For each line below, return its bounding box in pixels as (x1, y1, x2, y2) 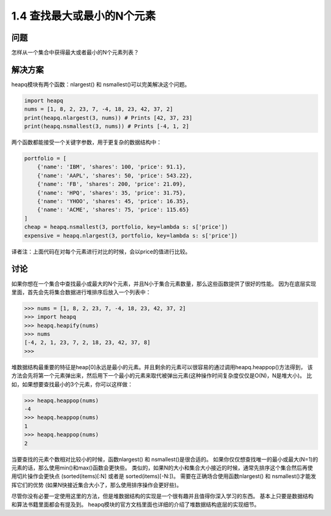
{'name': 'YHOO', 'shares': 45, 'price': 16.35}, (37, 198, 189, 205)
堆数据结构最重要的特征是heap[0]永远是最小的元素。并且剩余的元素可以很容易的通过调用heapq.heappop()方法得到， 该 (11, 363, 313, 370)
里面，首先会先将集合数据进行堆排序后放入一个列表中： (11, 288, 151, 296)
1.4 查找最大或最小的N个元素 (11, 9, 156, 23)
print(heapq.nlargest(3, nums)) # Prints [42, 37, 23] (24, 114, 192, 121)
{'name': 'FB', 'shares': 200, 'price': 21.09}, (37, 181, 186, 188)
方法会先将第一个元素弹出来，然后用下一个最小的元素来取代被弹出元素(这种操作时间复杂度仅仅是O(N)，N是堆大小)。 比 (11, 372, 313, 380)
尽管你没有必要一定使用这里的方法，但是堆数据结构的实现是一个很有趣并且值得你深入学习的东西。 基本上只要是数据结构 (11, 493, 314, 500)
